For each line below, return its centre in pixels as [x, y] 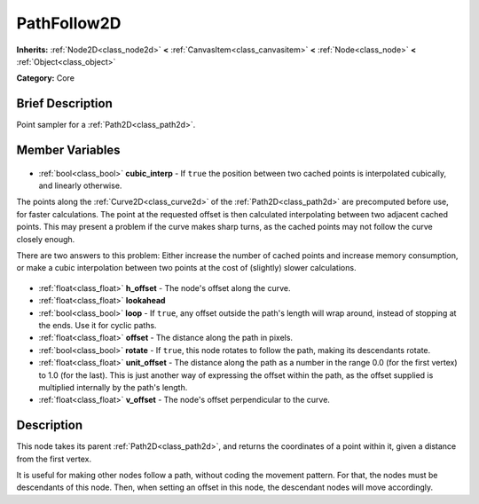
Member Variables [68, 150]
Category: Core [46, 78]
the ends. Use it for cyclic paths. [98, 325]
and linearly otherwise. [80, 185]
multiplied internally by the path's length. [113, 387]
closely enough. [46, 239]
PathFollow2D [69, 23]
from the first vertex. [54, 459]
